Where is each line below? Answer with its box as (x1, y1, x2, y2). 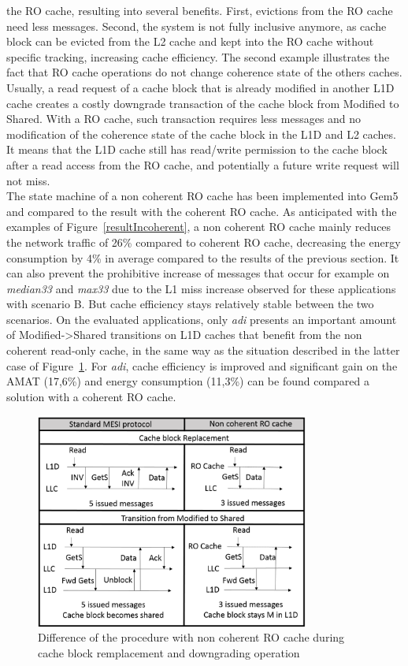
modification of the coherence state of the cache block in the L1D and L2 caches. (6, 125, 396, 142)
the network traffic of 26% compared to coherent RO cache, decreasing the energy (6, 233, 401, 250)
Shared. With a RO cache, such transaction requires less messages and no (6, 110, 362, 127)
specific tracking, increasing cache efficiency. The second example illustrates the (6, 48, 390, 65)
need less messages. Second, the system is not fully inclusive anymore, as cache (6, 17, 387, 34)
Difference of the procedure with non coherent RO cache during (38, 629, 345, 646)
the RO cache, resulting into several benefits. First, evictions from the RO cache (6, 2, 393, 18)
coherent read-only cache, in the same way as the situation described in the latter (6, 342, 400, 359)
